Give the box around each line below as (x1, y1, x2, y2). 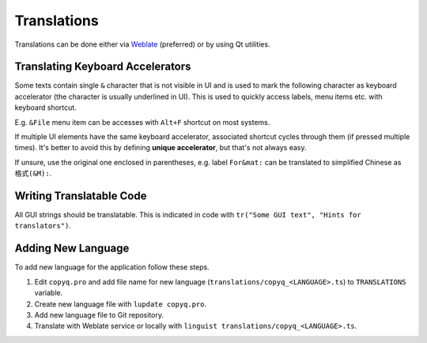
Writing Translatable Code (14, 190, 147, 202)
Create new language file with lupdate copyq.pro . (34, 299, 207, 308)
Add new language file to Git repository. (34, 310, 164, 319)
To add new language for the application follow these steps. (14, 262, 210, 272)
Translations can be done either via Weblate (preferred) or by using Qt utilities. (14, 40, 270, 49)
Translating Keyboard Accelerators (14, 60, 191, 73)
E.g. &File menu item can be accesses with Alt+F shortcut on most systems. (14, 117, 270, 126)
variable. (34, 288, 63, 298)
